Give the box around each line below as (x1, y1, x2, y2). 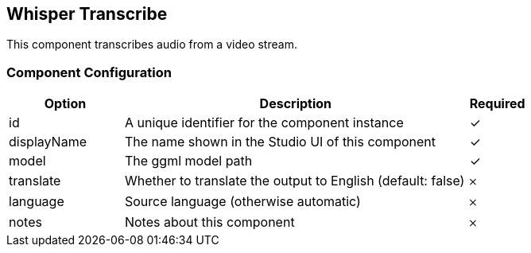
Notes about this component (124, 214, 295, 231)
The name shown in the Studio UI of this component (124, 134, 436, 150)
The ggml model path (124, 153, 253, 169)
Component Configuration (6, 64, 172, 80)
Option (44, 95, 87, 112)
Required (469, 95, 525, 112)
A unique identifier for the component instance (124, 115, 404, 131)
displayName (9, 134, 87, 150)
